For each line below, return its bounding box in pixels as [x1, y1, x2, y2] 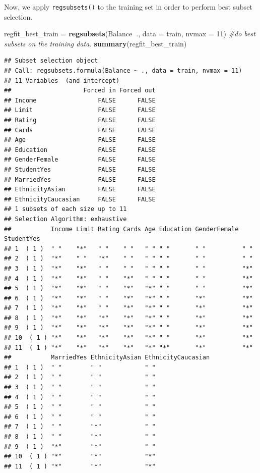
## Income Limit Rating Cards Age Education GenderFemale [4, 225, 239, 233]
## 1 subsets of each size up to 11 [4, 205, 127, 213]
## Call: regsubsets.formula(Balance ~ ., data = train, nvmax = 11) [4, 67, 242, 75]
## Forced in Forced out [4, 87, 156, 94]
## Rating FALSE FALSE [4, 117, 156, 124]
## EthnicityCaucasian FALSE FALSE [4, 195, 156, 203]
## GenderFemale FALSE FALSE [4, 156, 156, 164]
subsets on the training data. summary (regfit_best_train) [4, 38, 187, 48]
